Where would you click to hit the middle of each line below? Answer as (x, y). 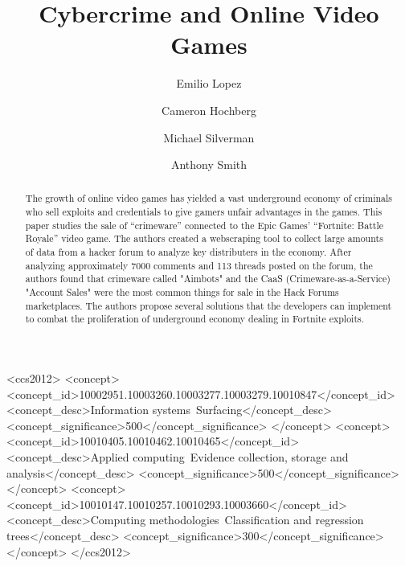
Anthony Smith (209, 164)
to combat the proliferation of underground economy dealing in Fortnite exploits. (195, 319)
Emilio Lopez (209, 83)
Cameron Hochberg (209, 110)
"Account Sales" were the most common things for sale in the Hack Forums (182, 292)
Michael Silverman (209, 137)
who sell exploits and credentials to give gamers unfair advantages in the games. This (204, 212)
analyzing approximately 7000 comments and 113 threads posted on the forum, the (199, 265)
